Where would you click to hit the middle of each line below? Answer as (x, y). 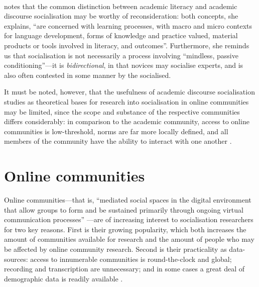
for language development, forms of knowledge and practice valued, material (121, 35)
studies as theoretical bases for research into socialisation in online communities (126, 101)
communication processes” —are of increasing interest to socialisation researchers (129, 219)
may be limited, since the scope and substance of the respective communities (122, 111)
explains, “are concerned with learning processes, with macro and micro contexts (128, 25)
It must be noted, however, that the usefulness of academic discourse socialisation (129, 92)
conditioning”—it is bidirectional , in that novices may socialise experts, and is (124, 65)
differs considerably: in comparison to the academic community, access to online (127, 121)
